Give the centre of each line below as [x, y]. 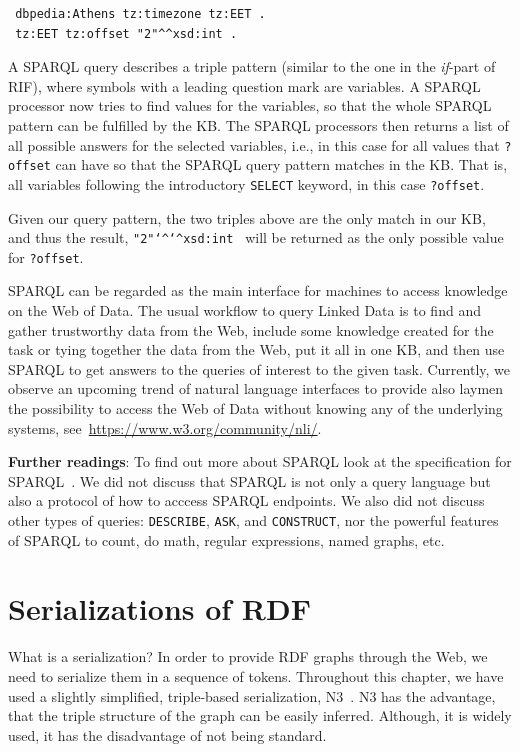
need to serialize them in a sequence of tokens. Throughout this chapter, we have [256, 675]
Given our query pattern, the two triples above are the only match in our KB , [247, 217]
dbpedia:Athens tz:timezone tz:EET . [140, 14]
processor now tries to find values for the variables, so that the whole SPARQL [250, 105]
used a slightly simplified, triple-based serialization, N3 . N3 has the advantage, [252, 695]
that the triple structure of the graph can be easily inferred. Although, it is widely [260, 715]
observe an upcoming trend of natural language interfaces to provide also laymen [256, 388]
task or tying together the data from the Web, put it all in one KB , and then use [256, 349]
